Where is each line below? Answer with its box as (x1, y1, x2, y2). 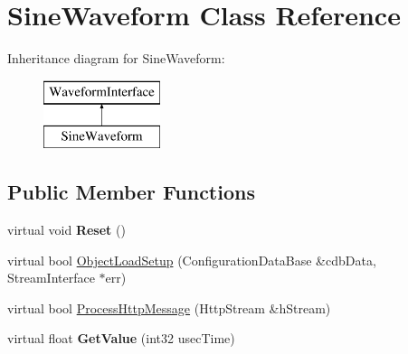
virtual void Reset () (7, 220, 126, 239)
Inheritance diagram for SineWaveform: (7, 49, 225, 68)
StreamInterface (7, 268, 95, 287)
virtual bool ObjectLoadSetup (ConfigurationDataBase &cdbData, (7, 250, 376, 269)
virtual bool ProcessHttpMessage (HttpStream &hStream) (7, 298, 331, 317)
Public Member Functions (7, 178, 255, 206)
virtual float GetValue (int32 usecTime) (7, 329, 235, 348)
